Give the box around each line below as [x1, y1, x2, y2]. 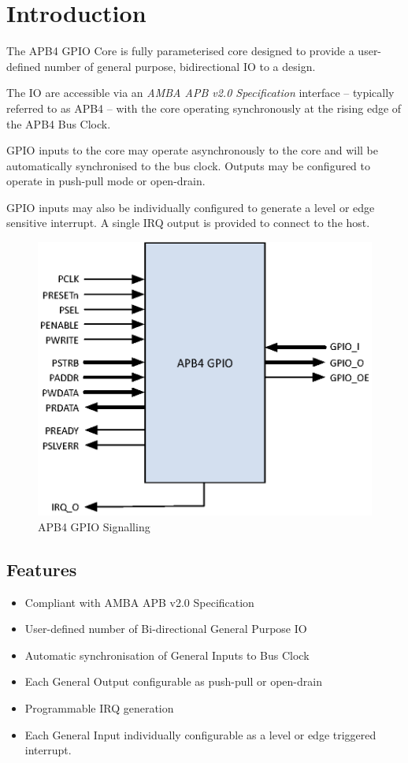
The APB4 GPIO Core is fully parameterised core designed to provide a [6, 43, 354, 59]
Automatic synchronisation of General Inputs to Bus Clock [24, 646, 310, 663]
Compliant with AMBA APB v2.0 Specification [24, 594, 254, 610]
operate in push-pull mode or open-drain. [6, 173, 206, 189]
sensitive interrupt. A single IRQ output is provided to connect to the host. [6, 214, 370, 231]
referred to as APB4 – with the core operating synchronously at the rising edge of [6, 99, 402, 116]
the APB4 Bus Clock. [6, 115, 111, 132]
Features [6, 556, 77, 581]
